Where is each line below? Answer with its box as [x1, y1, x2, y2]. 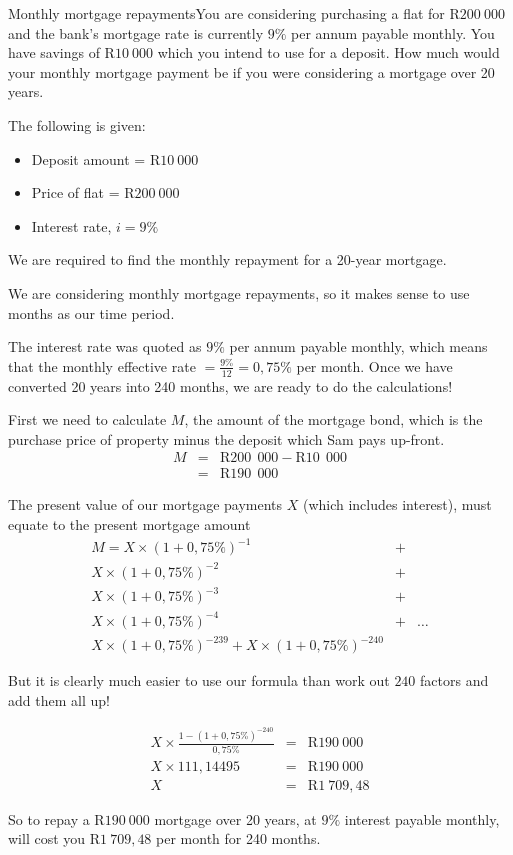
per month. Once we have [296, 355, 453, 376]
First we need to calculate [8, 409, 167, 430]
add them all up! [8, 689, 110, 710]
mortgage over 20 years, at [154, 808, 317, 829]
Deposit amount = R [31, 148, 161, 169]
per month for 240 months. [156, 828, 321, 849]
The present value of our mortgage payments [8, 494, 283, 515]
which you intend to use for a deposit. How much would [157, 42, 500, 63]
